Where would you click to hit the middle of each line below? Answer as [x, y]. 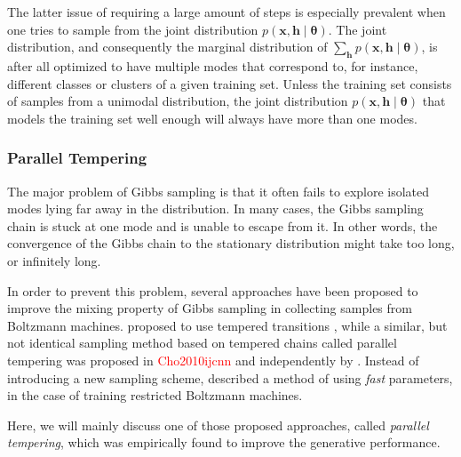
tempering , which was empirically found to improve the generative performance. [224, 442]
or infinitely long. [54, 260]
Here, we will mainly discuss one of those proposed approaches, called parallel [218, 425]
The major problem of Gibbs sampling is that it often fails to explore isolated [219, 191]
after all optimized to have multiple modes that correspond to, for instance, [213, 65]
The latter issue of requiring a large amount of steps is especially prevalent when [227, 12]
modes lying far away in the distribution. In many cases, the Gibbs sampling [215, 208]
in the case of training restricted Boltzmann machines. [155, 395]
